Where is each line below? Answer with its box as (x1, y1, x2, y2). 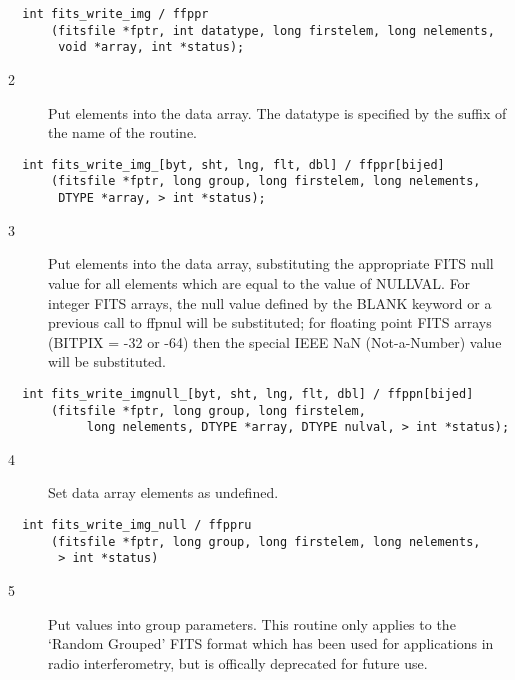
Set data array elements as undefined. (48, 482, 279, 503)
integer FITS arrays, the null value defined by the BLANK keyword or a (48, 292, 492, 313)
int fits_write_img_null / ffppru (22, 518, 252, 533)
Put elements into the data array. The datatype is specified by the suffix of (48, 102, 507, 123)
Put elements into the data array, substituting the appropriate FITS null (48, 253, 494, 274)
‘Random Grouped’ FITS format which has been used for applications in (48, 633, 494, 654)
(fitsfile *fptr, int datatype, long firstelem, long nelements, (50, 23, 495, 38)
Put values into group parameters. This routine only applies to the (48, 613, 456, 634)
